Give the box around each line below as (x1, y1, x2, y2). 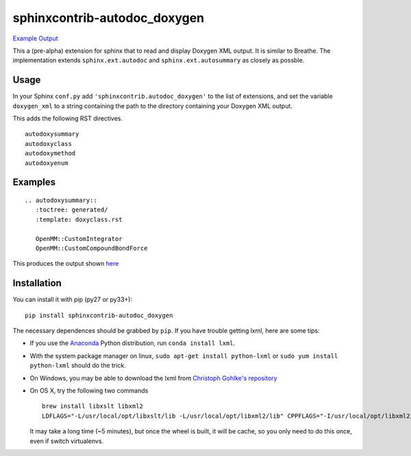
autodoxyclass (25, 140, 72, 147)
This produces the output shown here (12, 259, 119, 268)
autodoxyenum (25, 159, 68, 167)
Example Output (12, 34, 58, 42)
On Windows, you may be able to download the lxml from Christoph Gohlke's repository (29, 374, 277, 382)
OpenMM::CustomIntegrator (35, 235, 123, 242)
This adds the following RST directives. (12, 114, 123, 123)
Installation (12, 277, 62, 289)
